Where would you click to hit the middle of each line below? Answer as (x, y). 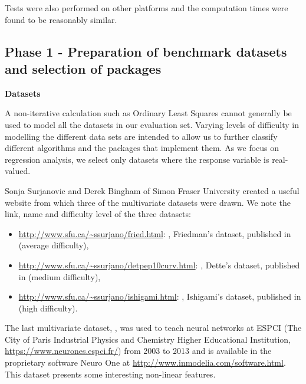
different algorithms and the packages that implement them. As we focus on (142, 148)
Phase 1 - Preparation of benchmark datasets (146, 51)
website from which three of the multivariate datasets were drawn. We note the (148, 202)
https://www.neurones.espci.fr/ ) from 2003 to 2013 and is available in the (138, 351)
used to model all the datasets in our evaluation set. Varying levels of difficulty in (152, 124)
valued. (18, 171)
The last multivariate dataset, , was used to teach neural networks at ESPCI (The (153, 328)
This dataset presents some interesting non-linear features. (110, 374)
